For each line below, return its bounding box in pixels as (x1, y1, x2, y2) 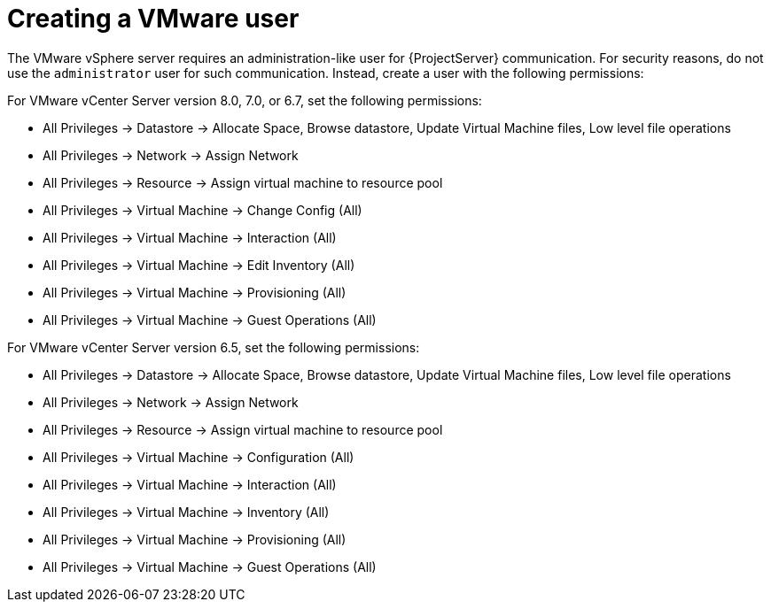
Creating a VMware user (7, 4, 300, 34)
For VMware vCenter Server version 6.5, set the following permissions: (7, 339, 420, 355)
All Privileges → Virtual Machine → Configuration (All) (43, 449, 354, 465)
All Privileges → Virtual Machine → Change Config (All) (43, 202, 362, 218)
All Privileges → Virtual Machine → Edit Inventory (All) (43, 257, 355, 273)
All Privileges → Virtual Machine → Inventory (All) (43, 504, 330, 520)
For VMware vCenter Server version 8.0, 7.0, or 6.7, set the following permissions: (7, 92, 482, 108)
